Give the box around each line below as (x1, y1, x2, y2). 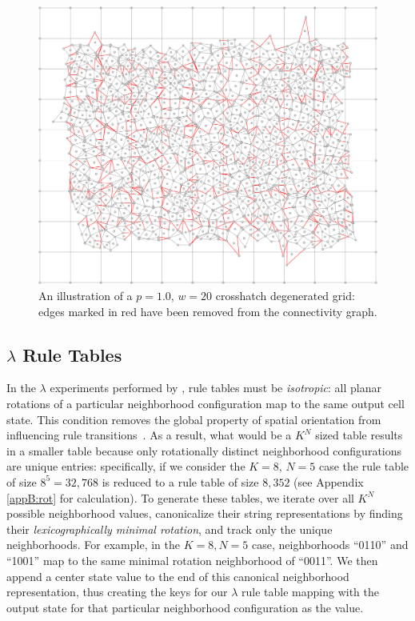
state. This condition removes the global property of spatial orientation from (6, 411, 381, 427)
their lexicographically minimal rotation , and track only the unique (6, 520, 333, 537)
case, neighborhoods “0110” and (252, 536, 409, 553)
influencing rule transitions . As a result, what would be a (6, 427, 292, 443)
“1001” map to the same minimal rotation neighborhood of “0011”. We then (6, 551, 378, 568)
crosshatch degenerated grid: (215, 286, 355, 303)
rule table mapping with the (241, 583, 379, 600)
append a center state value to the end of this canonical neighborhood (6, 567, 349, 584)
